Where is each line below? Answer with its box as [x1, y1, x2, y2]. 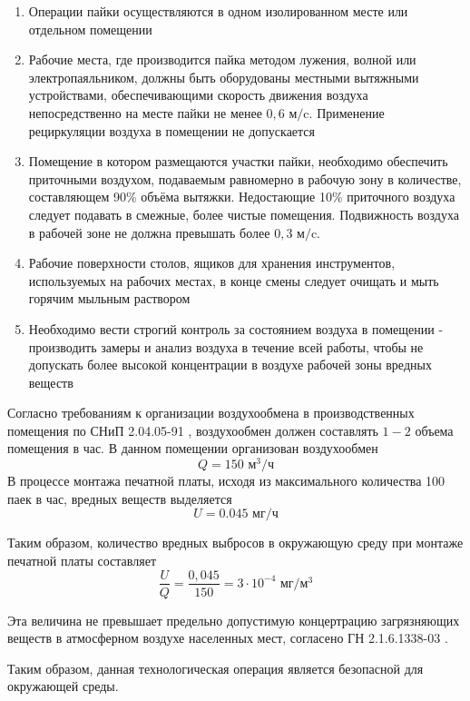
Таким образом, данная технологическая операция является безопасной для [7, 658, 424, 677]
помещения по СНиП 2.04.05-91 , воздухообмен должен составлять [7, 420, 378, 439]
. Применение [308, 103, 385, 122]
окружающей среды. [7, 676, 119, 696]
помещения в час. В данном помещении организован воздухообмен [7, 439, 378, 458]
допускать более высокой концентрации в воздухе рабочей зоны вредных [28, 355, 432, 374]
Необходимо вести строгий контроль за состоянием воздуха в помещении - [28, 319, 444, 338]
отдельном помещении [28, 19, 152, 38]
